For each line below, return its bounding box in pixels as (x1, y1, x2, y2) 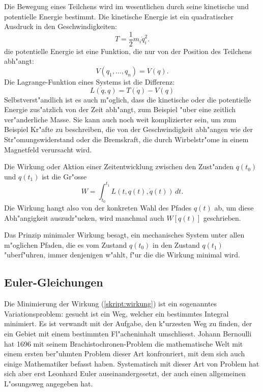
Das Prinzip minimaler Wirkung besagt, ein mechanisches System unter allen (4, 229, 245, 240)
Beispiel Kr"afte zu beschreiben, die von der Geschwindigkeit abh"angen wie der (4, 124, 253, 135)
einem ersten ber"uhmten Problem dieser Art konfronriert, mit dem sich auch (4, 348, 245, 359)
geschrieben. (203, 212, 241, 223)
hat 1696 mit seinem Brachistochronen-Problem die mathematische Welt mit (4, 338, 243, 349)
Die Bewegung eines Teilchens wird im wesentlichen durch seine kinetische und (4, 1, 249, 11)
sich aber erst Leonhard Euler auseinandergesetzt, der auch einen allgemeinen (4, 368, 246, 379)
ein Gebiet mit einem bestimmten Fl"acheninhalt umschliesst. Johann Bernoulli (4, 328, 252, 339)
